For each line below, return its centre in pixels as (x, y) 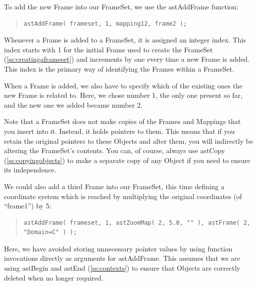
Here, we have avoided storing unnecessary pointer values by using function (118, 248)
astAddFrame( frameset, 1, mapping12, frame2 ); (105, 23)
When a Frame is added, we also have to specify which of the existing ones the (123, 85)
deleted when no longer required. (54, 277)
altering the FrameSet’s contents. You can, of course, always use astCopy (115, 150)
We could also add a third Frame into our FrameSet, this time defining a (114, 186)
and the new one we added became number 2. (73, 104)
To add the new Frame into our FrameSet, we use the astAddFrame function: (121, 6)
